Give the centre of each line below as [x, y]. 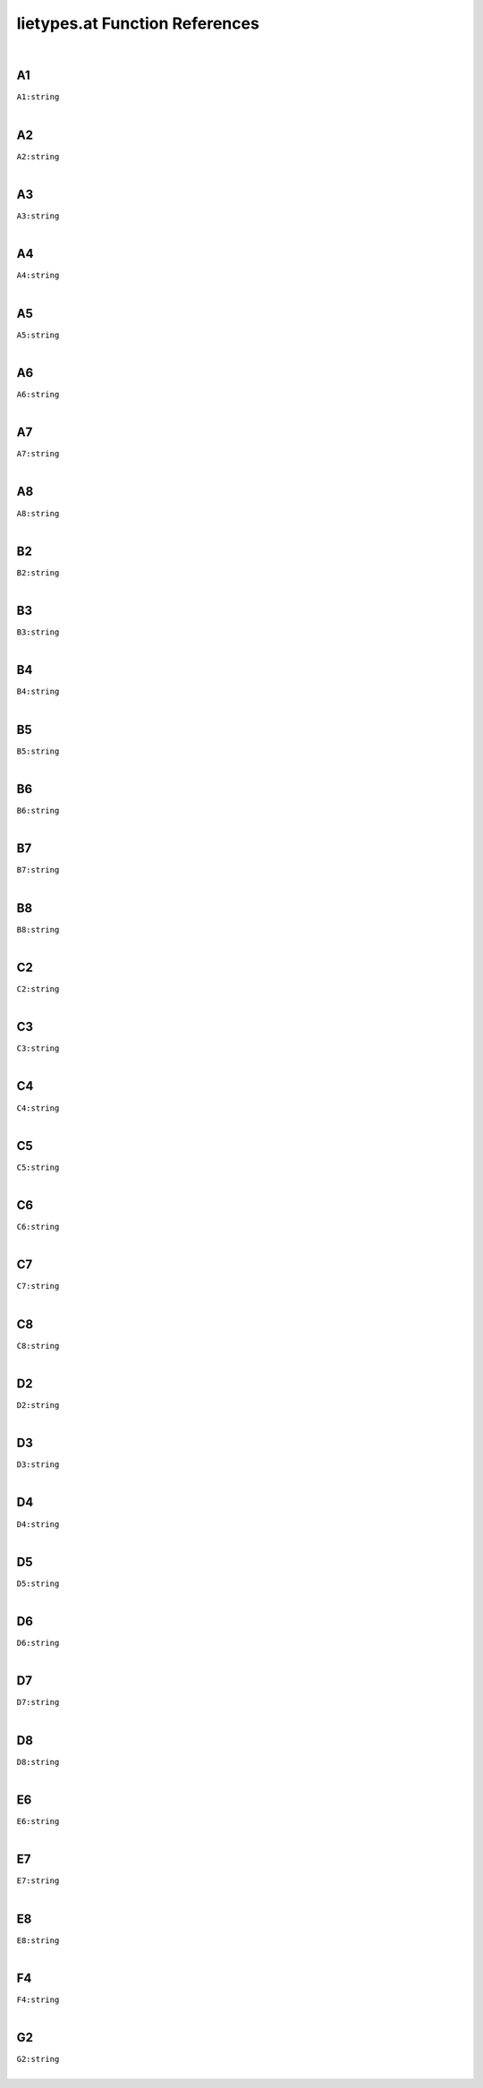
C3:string [38, 1048]
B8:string [38, 929]
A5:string [38, 335]
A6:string [38, 394]
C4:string [38, 1108]
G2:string [38, 2059]
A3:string [38, 216]
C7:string [38, 1286]
